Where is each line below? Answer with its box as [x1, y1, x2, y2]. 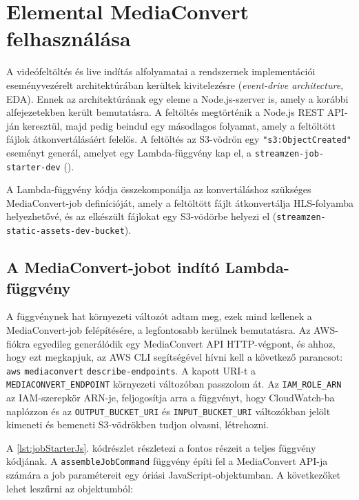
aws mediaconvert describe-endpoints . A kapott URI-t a [6, 363, 256, 377]
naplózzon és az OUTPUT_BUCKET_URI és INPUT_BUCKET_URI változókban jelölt [6, 403, 331, 418]
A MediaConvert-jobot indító [6, 257, 220, 278]
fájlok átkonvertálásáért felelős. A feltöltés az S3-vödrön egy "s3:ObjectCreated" [6, 132, 351, 146]
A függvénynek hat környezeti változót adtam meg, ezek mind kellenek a [6, 309, 312, 323]
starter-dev [6, 162, 61, 172]
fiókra [6, 336, 30, 350]
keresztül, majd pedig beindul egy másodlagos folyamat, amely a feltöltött [22, 118, 336, 132]
